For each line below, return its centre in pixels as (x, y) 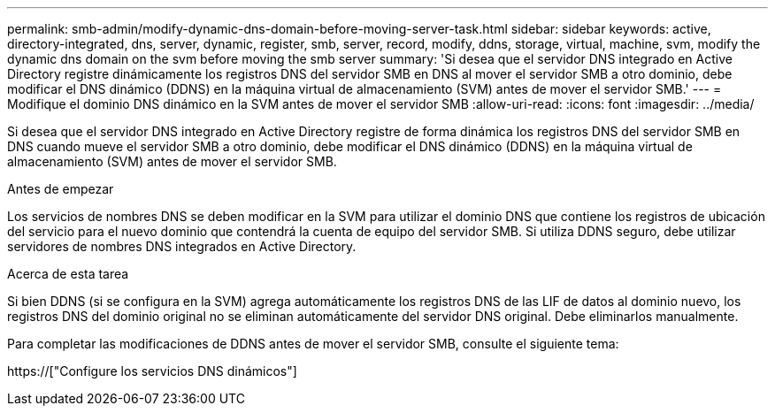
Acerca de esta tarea (68, 274)
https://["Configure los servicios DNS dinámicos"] (152, 371)
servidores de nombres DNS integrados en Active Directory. (182, 246)
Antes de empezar (61, 189)
